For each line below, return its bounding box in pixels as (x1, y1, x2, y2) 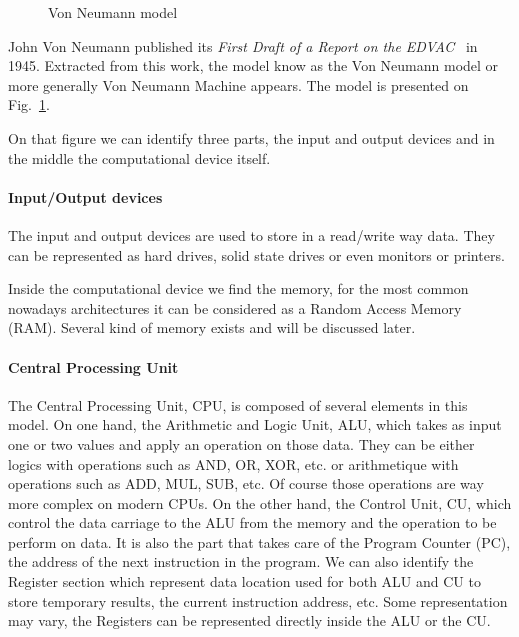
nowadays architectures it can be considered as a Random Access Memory (8, 297, 462, 318)
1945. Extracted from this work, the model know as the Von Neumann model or (8, 55, 499, 76)
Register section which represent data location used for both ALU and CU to (8, 571, 481, 592)
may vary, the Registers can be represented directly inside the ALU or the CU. (8, 610, 491, 631)
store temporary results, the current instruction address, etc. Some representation (8, 590, 508, 611)
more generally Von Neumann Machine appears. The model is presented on (8, 74, 469, 95)
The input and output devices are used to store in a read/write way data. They (8, 224, 495, 245)
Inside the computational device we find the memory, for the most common (8, 278, 469, 299)
